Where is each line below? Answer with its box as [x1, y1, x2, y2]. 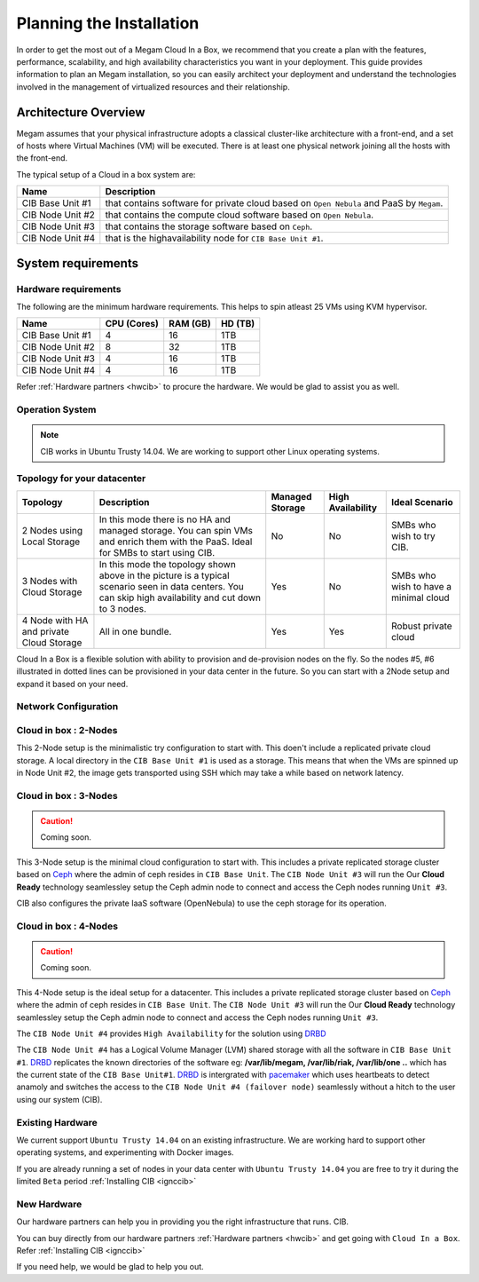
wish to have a [391, 580, 452, 592]
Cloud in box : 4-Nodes [16, 920, 119, 932]
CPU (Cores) [105, 318, 159, 330]
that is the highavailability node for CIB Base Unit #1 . [105, 232, 324, 244]
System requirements [16, 256, 139, 271]
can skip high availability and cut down [98, 591, 262, 604]
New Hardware [16, 1198, 82, 1210]
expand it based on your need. [16, 678, 129, 689]
